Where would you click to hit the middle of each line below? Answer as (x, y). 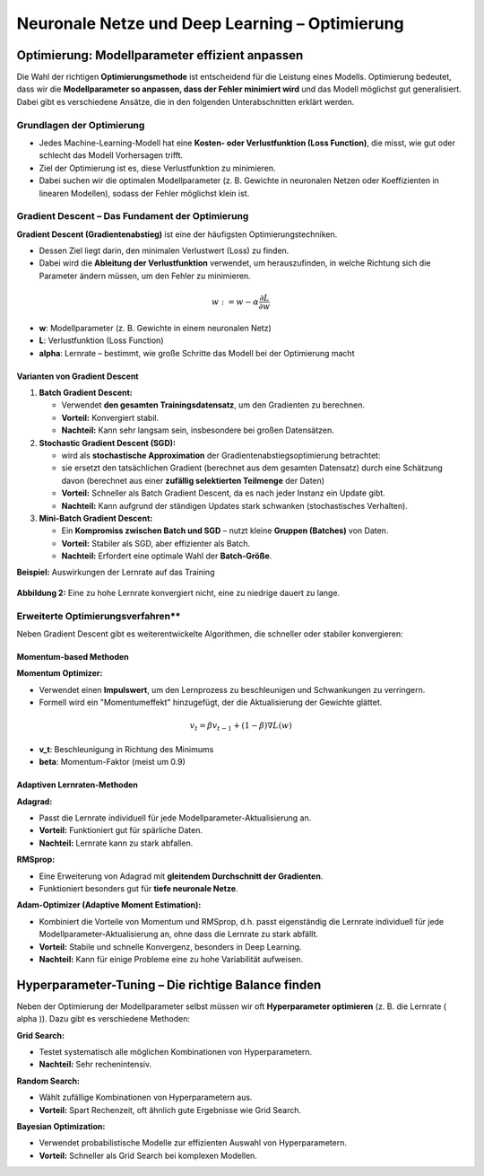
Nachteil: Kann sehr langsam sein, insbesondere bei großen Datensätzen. (198, 430)
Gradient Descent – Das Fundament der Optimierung (133, 216)
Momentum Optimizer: (60, 673)
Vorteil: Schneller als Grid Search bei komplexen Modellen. (148, 1155)
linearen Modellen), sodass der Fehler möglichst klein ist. (144, 193)
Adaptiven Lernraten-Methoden (78, 785)
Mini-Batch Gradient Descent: (96, 518)
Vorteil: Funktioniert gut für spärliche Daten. (121, 830)
